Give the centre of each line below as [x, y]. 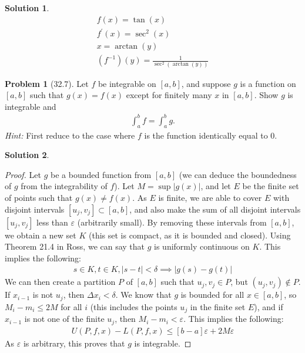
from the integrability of [64, 186]
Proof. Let [23, 174]
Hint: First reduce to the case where [70, 135]
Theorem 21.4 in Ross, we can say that [75, 246]
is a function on [268, 83]
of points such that [39, 198]
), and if [269, 306]
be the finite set [271, 186]
